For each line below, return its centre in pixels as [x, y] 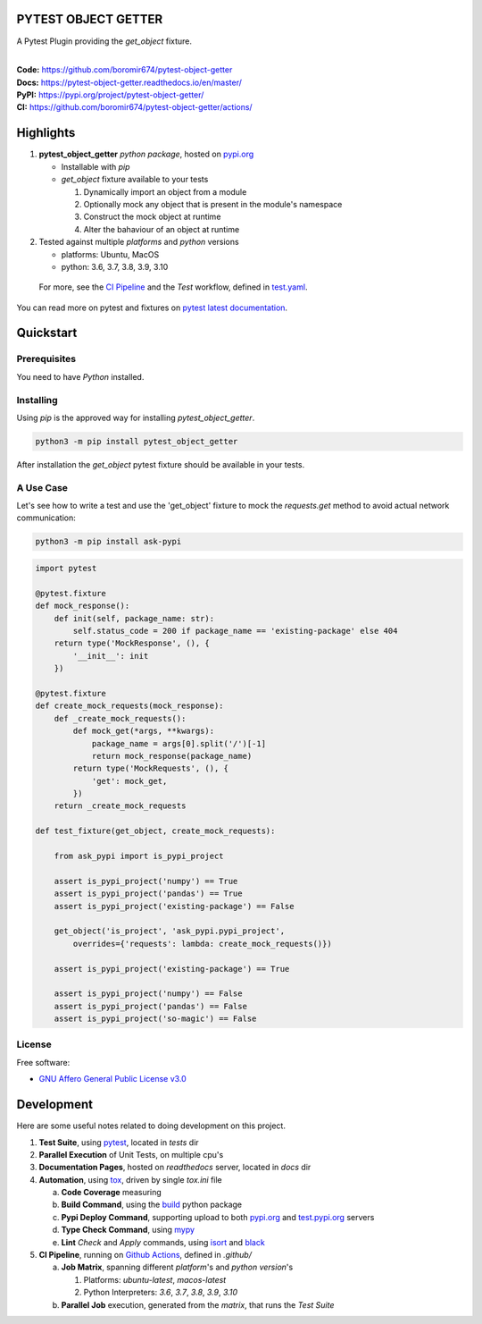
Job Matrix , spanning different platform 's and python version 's [177, 1267]
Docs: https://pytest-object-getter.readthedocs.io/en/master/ [129, 82]
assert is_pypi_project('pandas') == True [148, 894]
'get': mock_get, [129, 781]
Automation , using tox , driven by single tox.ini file [130, 1179]
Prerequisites [46, 359]
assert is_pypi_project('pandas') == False [150, 1006]
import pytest [66, 569]
